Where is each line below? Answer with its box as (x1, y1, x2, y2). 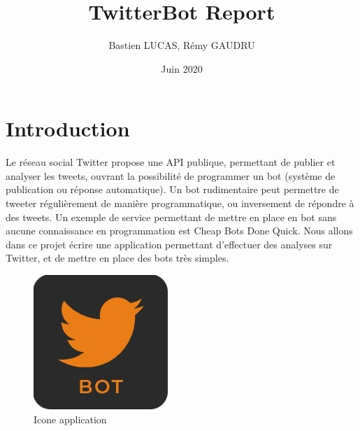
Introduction (6, 114, 130, 143)
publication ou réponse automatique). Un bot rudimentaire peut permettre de (6, 182, 339, 197)
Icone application (34, 411, 107, 426)
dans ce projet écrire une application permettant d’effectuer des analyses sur (6, 236, 333, 251)
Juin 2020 (161, 61, 203, 76)
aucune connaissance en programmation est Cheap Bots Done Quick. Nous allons (6, 223, 353, 238)
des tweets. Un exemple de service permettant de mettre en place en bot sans (6, 209, 337, 224)
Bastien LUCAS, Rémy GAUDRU (108, 38, 255, 52)
